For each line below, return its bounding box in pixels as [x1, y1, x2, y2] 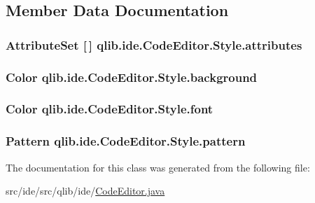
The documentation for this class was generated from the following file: [6, 160, 310, 174]
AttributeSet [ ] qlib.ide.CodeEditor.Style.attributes [6, 36, 302, 53]
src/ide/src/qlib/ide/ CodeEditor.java [6, 183, 165, 198]
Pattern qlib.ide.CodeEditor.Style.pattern [6, 132, 246, 150]
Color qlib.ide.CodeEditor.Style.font [6, 100, 213, 118]
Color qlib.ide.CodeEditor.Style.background [6, 68, 258, 85]
